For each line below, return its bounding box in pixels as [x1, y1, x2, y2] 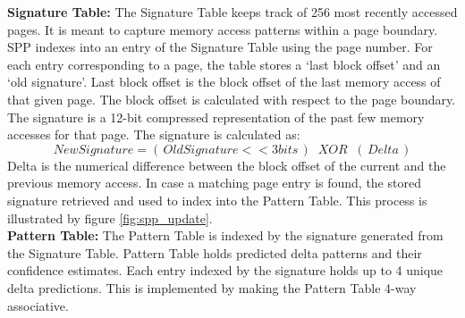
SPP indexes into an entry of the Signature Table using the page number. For [7, 38, 433, 56]
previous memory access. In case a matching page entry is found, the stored [7, 173, 421, 192]
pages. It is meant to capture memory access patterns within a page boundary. [7, 20, 438, 38]
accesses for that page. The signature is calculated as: [7, 125, 300, 144]
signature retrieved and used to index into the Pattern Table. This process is [7, 190, 427, 209]
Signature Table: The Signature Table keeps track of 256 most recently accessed [7, 3, 458, 21]
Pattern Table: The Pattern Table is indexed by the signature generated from [7, 226, 444, 245]
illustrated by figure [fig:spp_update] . [7, 208, 213, 227]
